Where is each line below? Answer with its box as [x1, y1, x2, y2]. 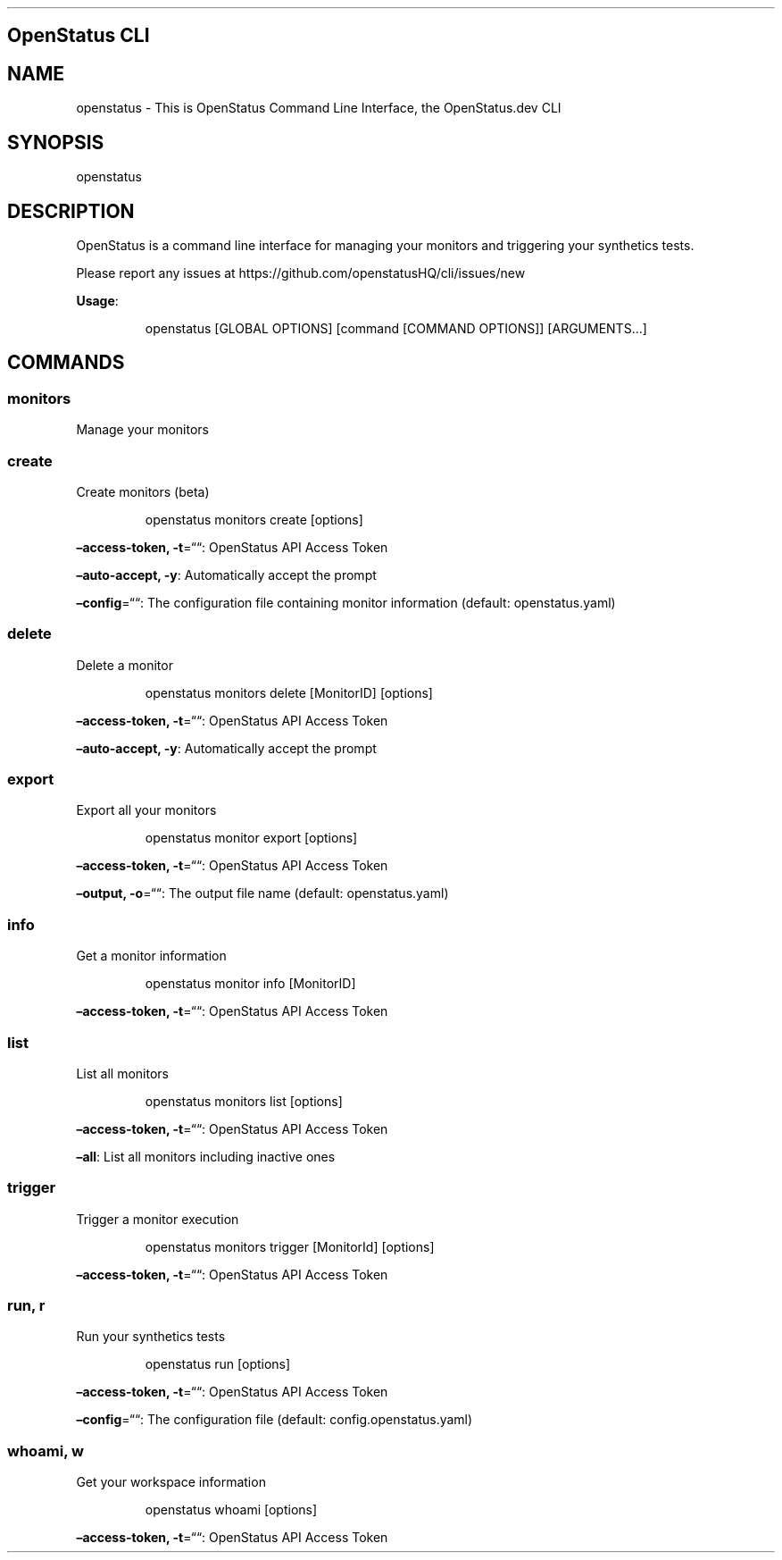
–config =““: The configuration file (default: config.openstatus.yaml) [76, 1412, 473, 1428]
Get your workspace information [76, 1474, 266, 1490]
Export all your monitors [76, 802, 217, 818]
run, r [7, 1296, 46, 1315]
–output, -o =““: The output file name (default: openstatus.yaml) [76, 885, 449, 902]
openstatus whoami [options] [145, 1502, 318, 1518]
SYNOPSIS [7, 130, 104, 154]
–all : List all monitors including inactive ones [76, 1148, 336, 1164]
